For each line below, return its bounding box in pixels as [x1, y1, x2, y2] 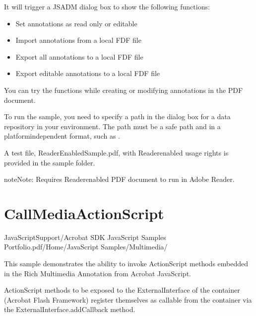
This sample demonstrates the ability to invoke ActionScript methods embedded [4, 258, 248, 269]
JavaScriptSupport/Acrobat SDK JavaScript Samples [4, 232, 166, 242]
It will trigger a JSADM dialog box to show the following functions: [4, 1, 210, 11]
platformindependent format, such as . [4, 131, 120, 141]
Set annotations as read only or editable [15, 18, 137, 28]
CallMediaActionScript [4, 203, 164, 223]
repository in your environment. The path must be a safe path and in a [4, 121, 221, 131]
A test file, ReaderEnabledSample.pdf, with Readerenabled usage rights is [4, 147, 229, 158]
